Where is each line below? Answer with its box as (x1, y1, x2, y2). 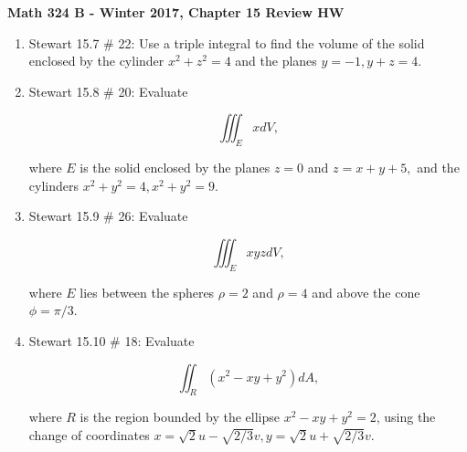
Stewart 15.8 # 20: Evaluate (28, 81, 188, 100)
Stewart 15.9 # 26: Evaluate (28, 206, 188, 226)
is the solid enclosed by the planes (80, 158, 271, 177)
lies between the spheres (80, 282, 215, 301)
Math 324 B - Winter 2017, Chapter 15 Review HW (7, 3, 345, 21)
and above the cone (312, 282, 420, 301)
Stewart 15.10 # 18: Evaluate (28, 331, 195, 350)
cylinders (28, 175, 79, 194)
